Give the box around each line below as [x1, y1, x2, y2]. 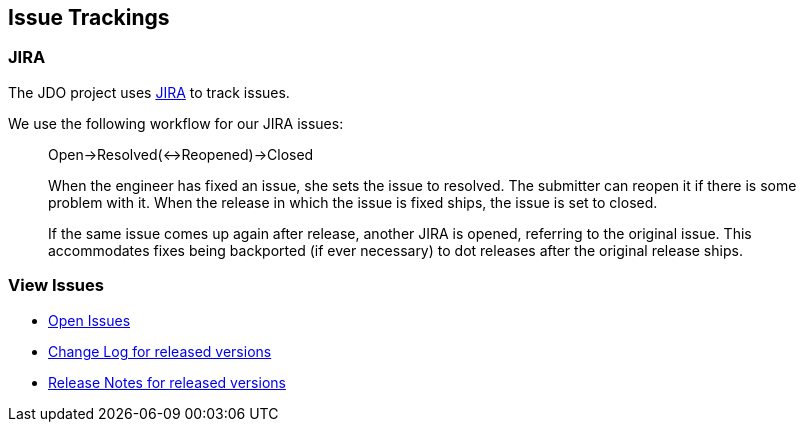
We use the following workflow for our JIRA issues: [8, 114, 344, 132]
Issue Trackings [8, 5, 170, 30]
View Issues [8, 275, 104, 296]
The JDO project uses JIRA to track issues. [8, 83, 290, 101]
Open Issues [48, 311, 131, 329]
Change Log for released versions [48, 342, 272, 360]
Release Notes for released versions [48, 373, 286, 391]
